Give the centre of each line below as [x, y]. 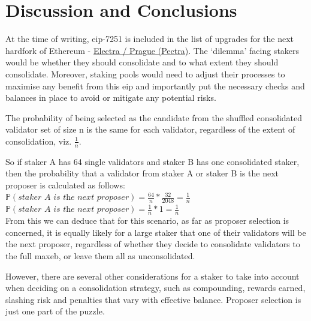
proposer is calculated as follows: [65, 184]
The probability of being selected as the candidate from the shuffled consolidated [154, 117]
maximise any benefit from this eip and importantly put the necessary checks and [155, 85]
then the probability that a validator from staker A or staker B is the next [142, 173]
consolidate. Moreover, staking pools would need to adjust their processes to [145, 73]
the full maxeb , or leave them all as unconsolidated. [100, 255]
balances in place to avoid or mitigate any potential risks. [111, 97]
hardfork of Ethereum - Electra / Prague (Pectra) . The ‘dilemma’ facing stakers [153, 50]
